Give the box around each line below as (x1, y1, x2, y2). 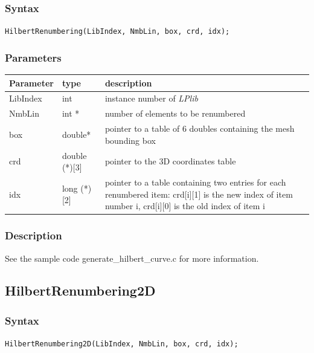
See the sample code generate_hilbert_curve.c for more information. (5, 251, 259, 264)
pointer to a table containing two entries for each (104, 176, 286, 188)
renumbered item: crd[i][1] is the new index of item (104, 187, 293, 200)
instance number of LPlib (104, 92, 198, 105)
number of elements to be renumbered (104, 107, 246, 120)
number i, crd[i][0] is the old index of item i (104, 199, 265, 212)
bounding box (104, 134, 156, 146)
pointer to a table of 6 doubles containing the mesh (104, 122, 295, 135)
